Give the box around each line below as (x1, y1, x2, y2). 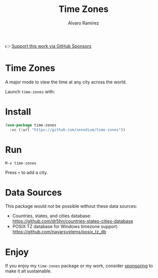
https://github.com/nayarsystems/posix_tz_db (12, 229, 107, 235)
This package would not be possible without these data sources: (5, 203, 138, 209)
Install (5, 106, 31, 118)
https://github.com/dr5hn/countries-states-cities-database (12, 218, 133, 224)
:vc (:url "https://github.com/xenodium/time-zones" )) (9, 127, 126, 132)
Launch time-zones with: (5, 88, 55, 94)
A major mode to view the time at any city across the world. (5, 79, 127, 85)
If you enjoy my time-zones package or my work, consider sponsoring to (5, 263, 153, 269)
